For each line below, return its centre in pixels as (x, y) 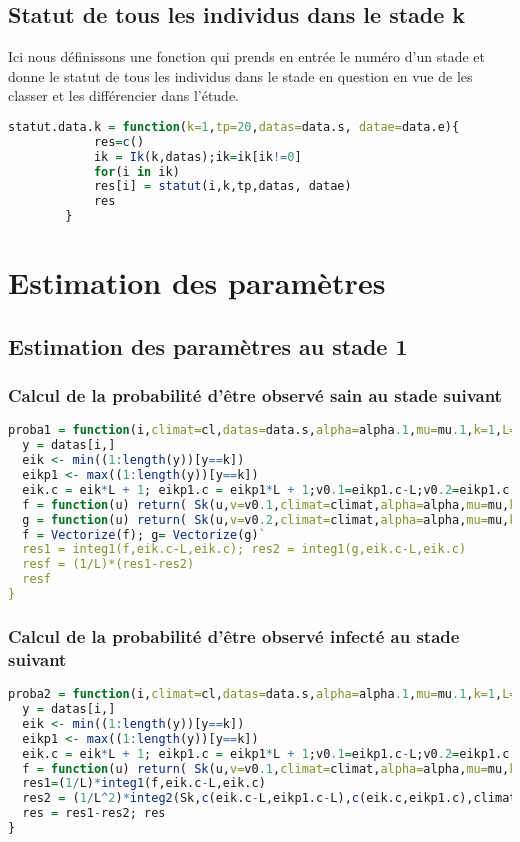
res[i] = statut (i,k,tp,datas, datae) (222, 186)
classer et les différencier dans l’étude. (123, 95)
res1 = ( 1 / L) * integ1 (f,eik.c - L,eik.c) (144, 783)
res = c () (119, 141)
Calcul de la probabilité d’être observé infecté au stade (234, 635)
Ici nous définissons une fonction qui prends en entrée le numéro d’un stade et (246, 56)
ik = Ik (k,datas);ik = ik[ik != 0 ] (197, 156)
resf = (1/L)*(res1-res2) (108, 564)
